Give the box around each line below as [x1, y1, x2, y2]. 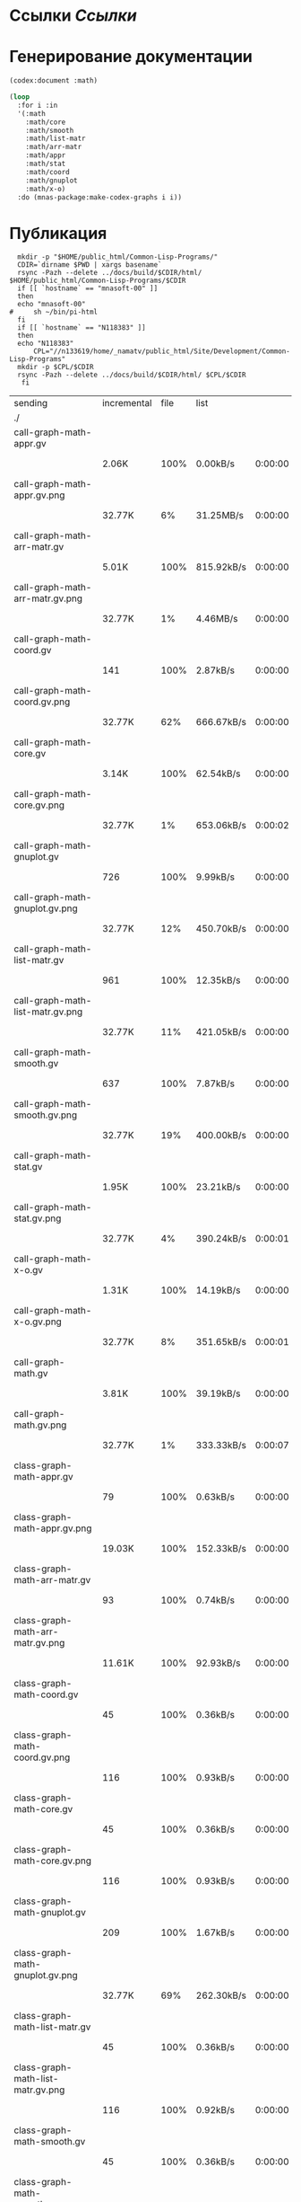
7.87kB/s [195, 1077, 236, 1090]
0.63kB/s [195, 1490, 236, 1503]
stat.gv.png [13, 1212, 62, 1225]
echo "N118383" [17, 339, 74, 349]
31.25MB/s [195, 509, 245, 522]
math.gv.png [13, 1419, 67, 1431]
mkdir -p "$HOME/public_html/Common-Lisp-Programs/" [17, 252, 219, 261]
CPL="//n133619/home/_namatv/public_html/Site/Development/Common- [32, 347, 291, 356]
